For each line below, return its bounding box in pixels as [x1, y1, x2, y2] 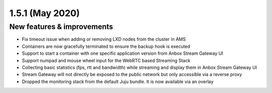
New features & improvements [9, 22, 113, 31]
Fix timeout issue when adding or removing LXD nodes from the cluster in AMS [22, 36, 186, 42]
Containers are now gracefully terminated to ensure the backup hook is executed [22, 43, 190, 49]
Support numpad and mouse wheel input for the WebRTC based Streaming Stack [22, 57, 191, 63]
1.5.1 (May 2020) [9, 8, 80, 19]
